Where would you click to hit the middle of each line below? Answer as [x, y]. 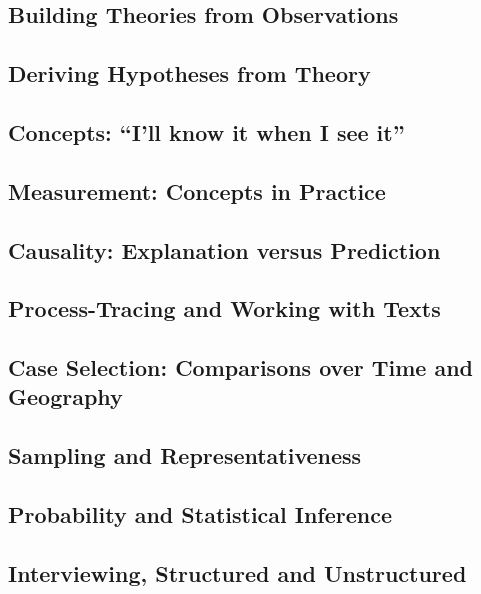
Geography [65, 396]
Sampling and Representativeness [185, 455]
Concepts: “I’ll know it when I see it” [206, 131]
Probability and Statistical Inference [200, 514]
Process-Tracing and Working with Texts [224, 308]
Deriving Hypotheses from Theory [189, 73]
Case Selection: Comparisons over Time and [241, 367]
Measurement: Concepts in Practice [197, 190]
